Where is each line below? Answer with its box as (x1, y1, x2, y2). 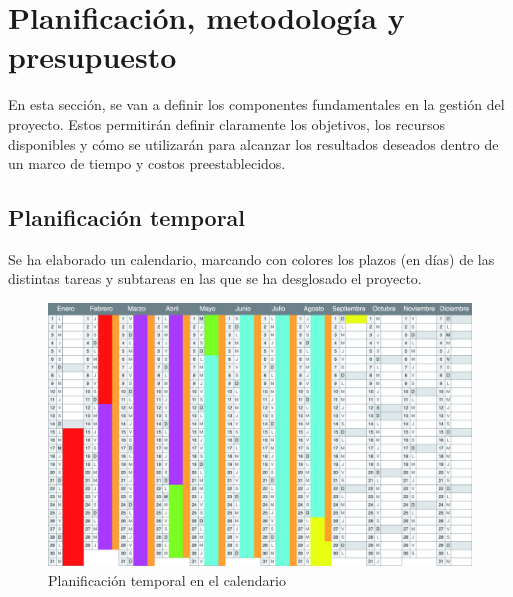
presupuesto (8, 36, 177, 77)
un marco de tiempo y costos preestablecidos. (8, 153, 286, 174)
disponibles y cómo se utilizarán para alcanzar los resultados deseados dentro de (8, 133, 499, 154)
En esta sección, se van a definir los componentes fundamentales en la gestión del (8, 94, 505, 115)
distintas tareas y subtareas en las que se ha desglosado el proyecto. (8, 268, 422, 289)
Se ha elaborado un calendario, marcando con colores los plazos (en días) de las (8, 248, 495, 269)
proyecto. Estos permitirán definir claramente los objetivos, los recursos (8, 113, 445, 134)
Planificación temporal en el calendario (48, 570, 286, 591)
